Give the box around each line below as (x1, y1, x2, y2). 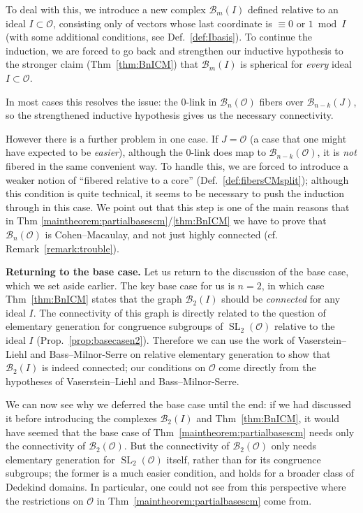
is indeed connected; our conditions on (41, 360, 206, 375)
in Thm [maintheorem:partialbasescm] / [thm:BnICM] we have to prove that (6, 213, 327, 228)
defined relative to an (247, 2, 339, 16)
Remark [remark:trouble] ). (6, 240, 119, 255)
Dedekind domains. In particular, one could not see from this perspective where (6, 479, 346, 493)
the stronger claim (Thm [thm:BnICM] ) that (6, 57, 199, 71)
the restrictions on (6, 493, 84, 507)
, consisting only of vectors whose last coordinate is (53, 15, 272, 30)
